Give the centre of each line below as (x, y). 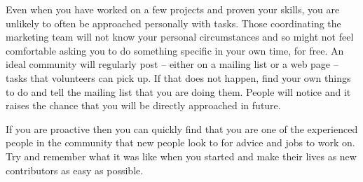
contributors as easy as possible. (75, 170)
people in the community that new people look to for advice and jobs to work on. (180, 142)
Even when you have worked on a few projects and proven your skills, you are (173, 9)
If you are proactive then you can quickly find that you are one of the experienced (182, 128)
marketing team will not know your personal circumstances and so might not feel (180, 37)
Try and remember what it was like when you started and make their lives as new (181, 156)
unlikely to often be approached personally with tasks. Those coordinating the (173, 23)
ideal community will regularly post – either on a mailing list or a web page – (172, 64)
